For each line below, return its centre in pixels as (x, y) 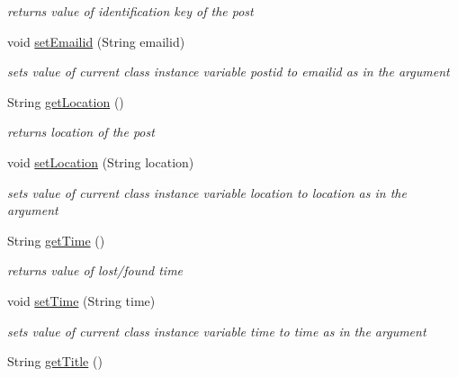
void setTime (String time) (81, 300)
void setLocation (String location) (101, 162)
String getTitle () (55, 361)
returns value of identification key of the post (130, 11)
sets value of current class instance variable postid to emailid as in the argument (229, 72)
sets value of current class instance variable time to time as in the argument (217, 331)
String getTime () (56, 240)
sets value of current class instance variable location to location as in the (207, 192)
